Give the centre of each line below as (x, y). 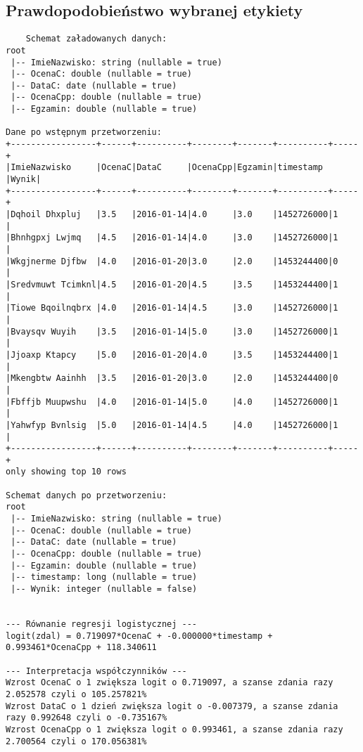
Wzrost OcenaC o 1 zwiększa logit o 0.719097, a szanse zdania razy (170, 683)
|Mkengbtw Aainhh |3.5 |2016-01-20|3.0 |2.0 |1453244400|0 (172, 378)
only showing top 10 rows (66, 472)
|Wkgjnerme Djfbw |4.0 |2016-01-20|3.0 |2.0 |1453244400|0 (172, 261)
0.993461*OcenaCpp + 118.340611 (81, 648)
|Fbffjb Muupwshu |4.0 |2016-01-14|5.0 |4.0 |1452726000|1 (172, 402)
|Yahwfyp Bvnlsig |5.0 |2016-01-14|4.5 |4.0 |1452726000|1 (172, 425)
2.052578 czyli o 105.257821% (76, 694)
